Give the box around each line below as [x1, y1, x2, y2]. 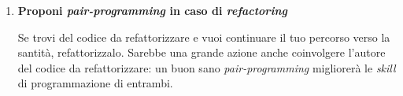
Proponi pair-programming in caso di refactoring [17, 2, 287, 18]
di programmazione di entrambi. [17, 75, 173, 91]
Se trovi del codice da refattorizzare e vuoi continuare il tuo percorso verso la [17, 28, 390, 45]
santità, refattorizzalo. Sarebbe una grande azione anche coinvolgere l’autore [17, 44, 386, 61]
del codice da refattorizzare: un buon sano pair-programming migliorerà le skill [17, 59, 396, 76]
